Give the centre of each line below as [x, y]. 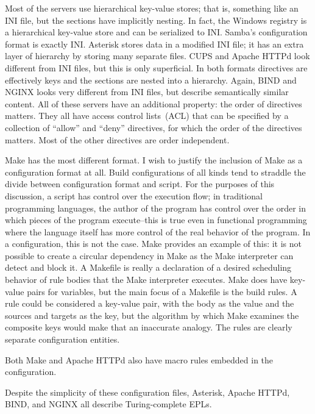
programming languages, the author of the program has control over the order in [156, 208]
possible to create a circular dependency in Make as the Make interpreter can [149, 255]
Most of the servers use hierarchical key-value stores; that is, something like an [152, 8]
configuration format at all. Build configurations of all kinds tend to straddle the [155, 172]
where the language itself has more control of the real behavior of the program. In [158, 231]
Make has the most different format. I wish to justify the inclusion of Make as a [154, 160]
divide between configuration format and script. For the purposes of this [140, 184]
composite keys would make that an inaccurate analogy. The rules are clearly [149, 327]
